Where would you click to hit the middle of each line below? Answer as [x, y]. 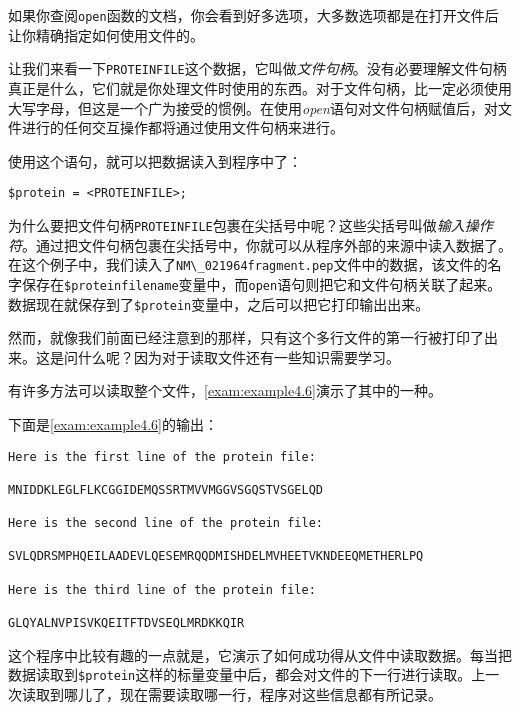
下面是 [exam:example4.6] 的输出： [113, 423]
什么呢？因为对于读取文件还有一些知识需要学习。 [238, 356]
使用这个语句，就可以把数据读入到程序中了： [155, 160]
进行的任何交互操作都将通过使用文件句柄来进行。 [182, 127]
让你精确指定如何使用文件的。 [106, 34]
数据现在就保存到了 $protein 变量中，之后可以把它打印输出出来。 [219, 303]
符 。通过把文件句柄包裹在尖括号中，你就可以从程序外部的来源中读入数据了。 [260, 244]
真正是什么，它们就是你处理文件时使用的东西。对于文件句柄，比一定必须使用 [260, 87]
